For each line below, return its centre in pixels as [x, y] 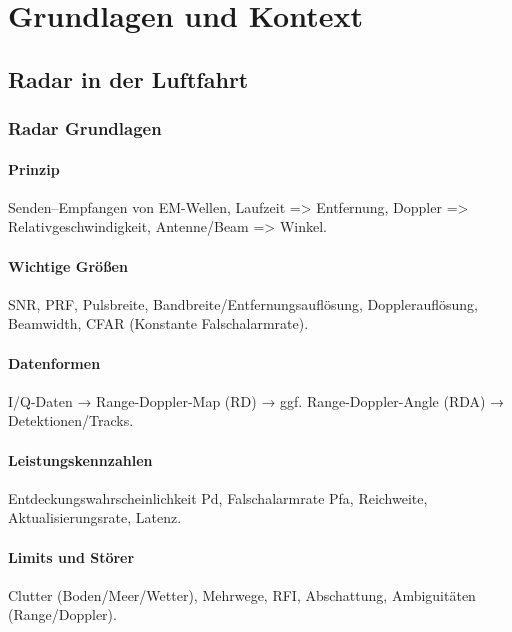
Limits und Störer [71, 556]
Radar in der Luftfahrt [128, 78]
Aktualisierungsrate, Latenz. [95, 517]
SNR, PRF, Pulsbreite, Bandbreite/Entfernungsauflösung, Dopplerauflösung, [243, 303]
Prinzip [34, 168]
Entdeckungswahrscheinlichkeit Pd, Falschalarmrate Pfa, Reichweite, [218, 497]
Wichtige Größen [68, 265]
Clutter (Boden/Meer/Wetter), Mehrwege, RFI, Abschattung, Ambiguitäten [242, 594]
